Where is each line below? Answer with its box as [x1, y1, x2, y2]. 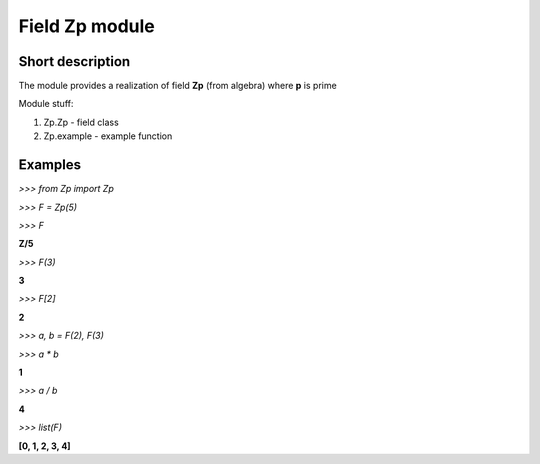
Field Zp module [18, 15, 155, 37]
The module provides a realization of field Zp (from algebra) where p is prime [18, 80, 337, 92]
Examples [18, 156, 82, 174]
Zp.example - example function [43, 130, 173, 142]
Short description [18, 53, 131, 70]
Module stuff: [18, 98, 74, 110]
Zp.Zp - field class [43, 116, 119, 128]
